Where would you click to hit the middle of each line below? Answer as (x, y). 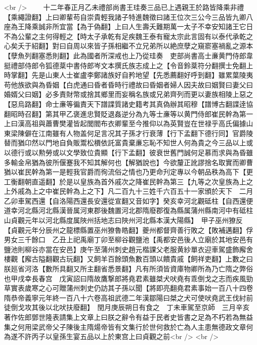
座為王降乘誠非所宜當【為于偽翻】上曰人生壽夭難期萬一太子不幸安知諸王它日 (128, 26)
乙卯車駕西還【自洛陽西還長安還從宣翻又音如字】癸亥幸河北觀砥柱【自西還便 (128, 200)
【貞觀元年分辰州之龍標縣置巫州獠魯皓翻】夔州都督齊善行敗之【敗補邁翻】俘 (128, 230)
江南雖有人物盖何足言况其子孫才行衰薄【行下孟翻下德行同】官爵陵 (146, 133)
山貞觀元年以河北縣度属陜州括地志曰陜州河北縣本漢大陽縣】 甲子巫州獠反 (123, 220)
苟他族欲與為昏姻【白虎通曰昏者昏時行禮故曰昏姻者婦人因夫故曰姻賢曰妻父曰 (128, 84)
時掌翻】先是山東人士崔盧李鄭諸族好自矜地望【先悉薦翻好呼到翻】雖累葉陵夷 (128, 75)
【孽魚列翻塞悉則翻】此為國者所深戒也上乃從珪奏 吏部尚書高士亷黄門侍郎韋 (128, 55)
